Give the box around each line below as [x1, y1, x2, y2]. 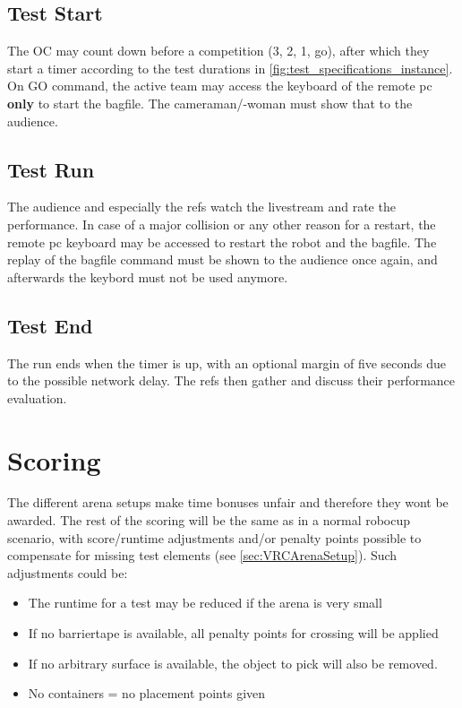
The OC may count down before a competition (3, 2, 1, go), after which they [7, 41, 430, 60]
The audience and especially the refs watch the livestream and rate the [7, 197, 396, 216]
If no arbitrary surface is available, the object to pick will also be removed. [28, 653, 438, 672]
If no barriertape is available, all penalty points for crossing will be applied [28, 624, 439, 643]
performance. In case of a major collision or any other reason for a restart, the [7, 214, 436, 233]
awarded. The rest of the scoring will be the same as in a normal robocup [7, 511, 411, 530]
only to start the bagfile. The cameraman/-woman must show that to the [7, 93, 413, 112]
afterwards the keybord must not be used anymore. [7, 267, 288, 286]
